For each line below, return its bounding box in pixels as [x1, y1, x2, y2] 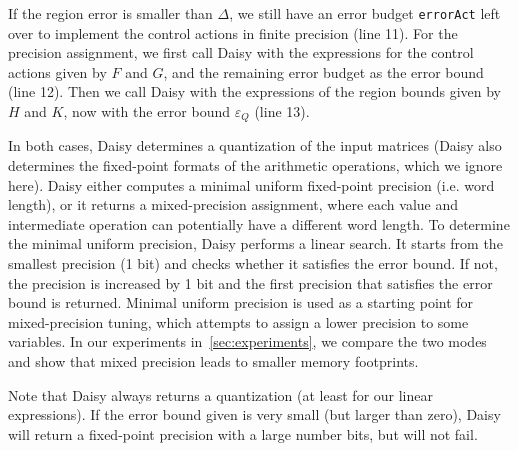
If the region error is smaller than [8, 3, 213, 23]
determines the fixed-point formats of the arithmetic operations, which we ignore [8, 155, 503, 176]
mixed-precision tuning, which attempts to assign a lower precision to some [8, 311, 469, 332]
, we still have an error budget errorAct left [229, 3, 501, 23]
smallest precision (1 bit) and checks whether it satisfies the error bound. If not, [8, 253, 498, 274]
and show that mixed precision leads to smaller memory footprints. [8, 351, 419, 372]
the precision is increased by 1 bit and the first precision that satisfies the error [8, 272, 493, 293]
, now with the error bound [63, 101, 231, 122]
